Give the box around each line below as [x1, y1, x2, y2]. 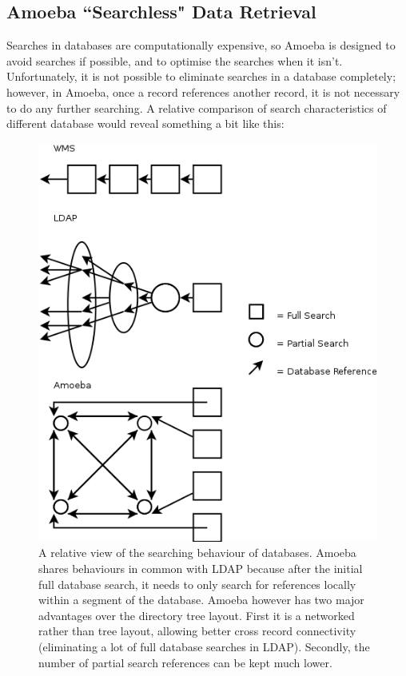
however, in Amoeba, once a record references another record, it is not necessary [6, 83, 400, 100]
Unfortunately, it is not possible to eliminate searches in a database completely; [6, 68, 396, 85]
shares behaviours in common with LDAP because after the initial [38, 559, 363, 576]
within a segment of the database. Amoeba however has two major [38, 591, 364, 608]
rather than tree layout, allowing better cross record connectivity [38, 622, 356, 639]
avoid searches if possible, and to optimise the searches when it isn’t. [6, 52, 343, 69]
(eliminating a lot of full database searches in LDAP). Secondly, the [38, 638, 370, 654]
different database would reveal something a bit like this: [6, 115, 285, 132]
